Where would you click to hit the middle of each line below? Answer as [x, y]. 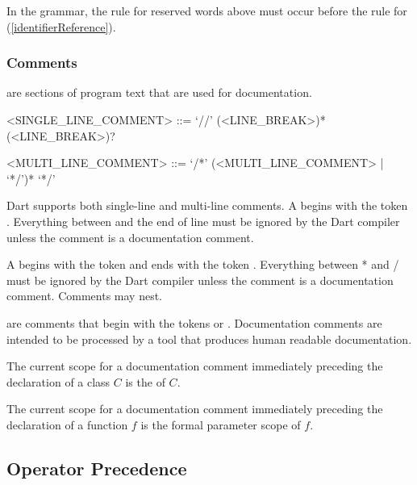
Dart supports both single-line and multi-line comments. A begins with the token [207, 205]
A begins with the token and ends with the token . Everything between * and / [203, 264]
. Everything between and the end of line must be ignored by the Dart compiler [203, 221]
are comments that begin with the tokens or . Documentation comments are [194, 322]
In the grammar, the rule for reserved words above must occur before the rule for [207, 10]
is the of [145, 381]
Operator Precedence [97, 468]
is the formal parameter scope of [221, 424]
